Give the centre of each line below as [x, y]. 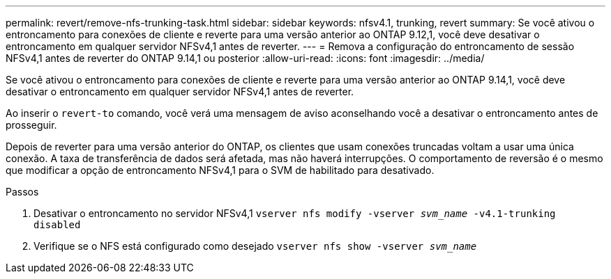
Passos [22, 192]
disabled [57, 225]
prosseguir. [31, 125]
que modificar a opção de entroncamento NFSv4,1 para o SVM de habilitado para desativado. [220, 170]
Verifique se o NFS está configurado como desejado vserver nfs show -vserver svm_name [255, 246]
